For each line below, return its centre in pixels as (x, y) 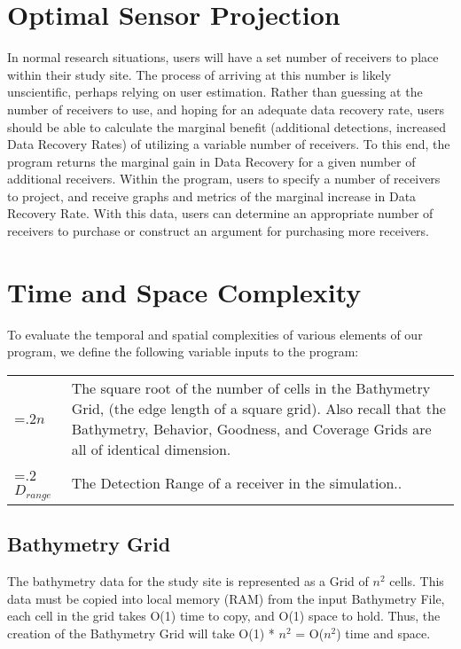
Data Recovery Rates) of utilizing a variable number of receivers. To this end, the (229, 144)
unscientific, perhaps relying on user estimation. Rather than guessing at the (215, 92)
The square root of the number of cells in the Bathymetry (251, 387)
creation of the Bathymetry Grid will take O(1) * (141, 633)
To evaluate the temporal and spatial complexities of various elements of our (215, 334)
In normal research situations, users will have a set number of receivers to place (223, 57)
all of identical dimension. (151, 449)
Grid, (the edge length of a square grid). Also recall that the (258, 408)
